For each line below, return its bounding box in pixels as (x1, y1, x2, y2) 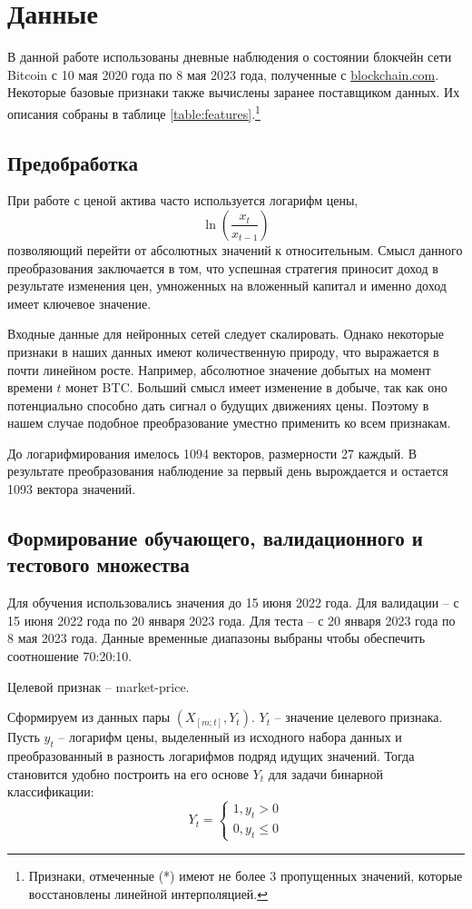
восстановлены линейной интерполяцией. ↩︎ (28, 884, 268, 903)
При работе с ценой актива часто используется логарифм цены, (7, 191, 359, 210)
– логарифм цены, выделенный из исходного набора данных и (58, 727, 402, 746)
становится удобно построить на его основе (7, 764, 249, 783)
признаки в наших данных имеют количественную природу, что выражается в (7, 341, 439, 361)
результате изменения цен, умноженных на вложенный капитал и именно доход (7, 276, 447, 295)
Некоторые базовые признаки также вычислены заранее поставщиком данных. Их (7, 83, 460, 102)
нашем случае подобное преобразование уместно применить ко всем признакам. (7, 413, 451, 432)
